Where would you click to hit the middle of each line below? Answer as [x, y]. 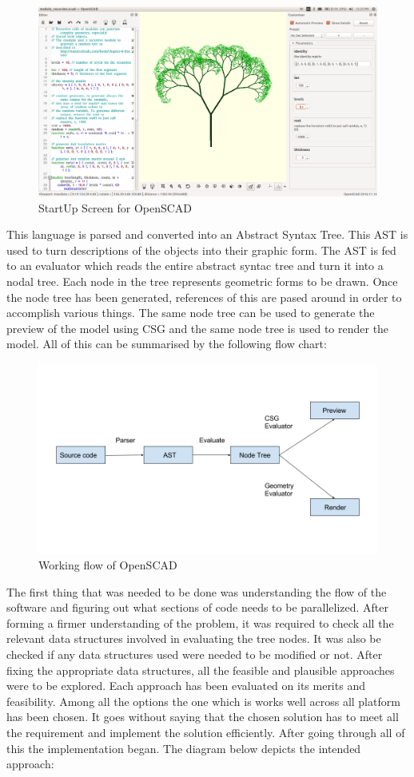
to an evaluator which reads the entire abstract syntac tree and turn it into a [195, 266]
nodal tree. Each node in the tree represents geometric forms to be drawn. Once [202, 281]
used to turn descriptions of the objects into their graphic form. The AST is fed [201, 250]
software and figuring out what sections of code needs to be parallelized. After [198, 607]
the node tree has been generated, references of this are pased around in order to [204, 297]
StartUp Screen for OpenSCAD [115, 207]
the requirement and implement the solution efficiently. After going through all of [206, 733]
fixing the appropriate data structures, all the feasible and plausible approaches [201, 670]
